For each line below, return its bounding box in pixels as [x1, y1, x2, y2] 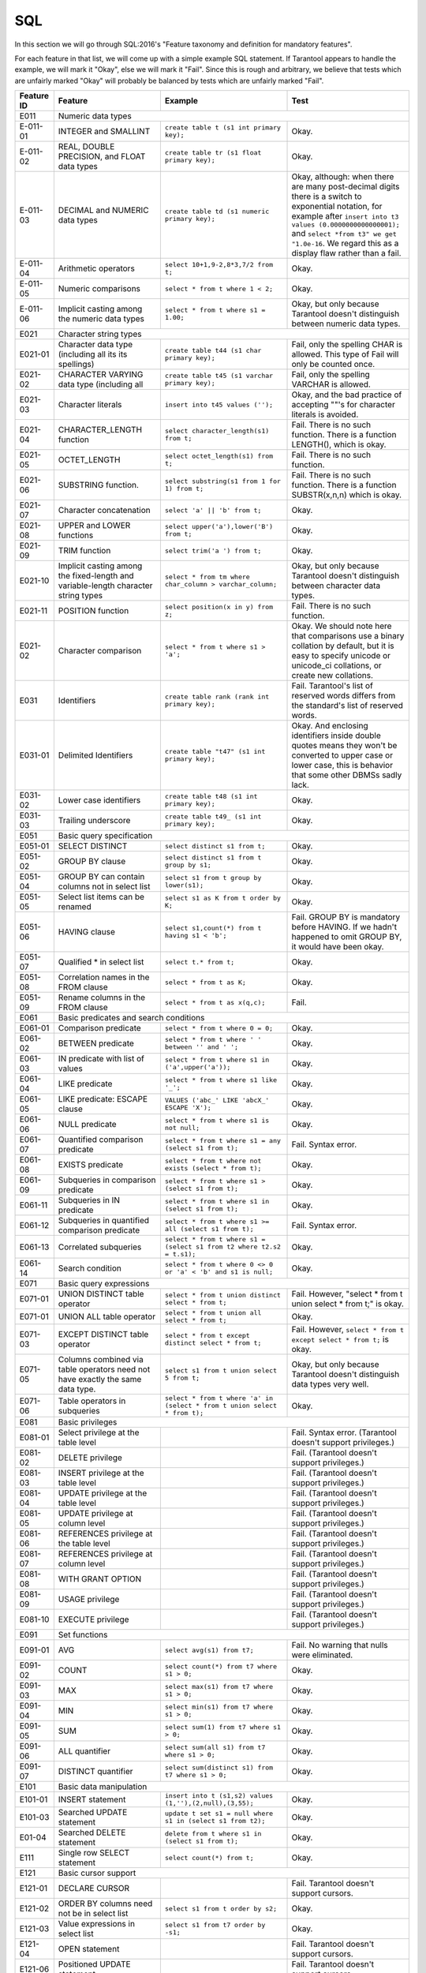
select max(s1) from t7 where [164, 1683, 274, 1691]
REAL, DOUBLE [58, 141, 115, 152]
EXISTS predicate [58, 1159, 124, 1170]
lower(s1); [164, 881, 204, 889]
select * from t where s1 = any [164, 1136, 282, 1145]
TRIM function [58, 545, 111, 556]
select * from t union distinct [164, 1291, 282, 1300]
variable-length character [58, 580, 153, 591]
